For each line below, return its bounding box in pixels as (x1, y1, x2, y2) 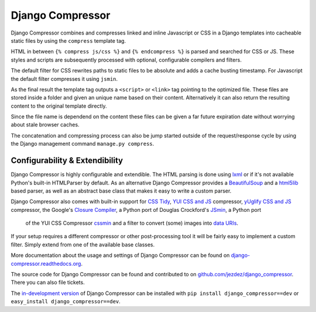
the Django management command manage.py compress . (11, 140, 154, 148)
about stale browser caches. (11, 121, 80, 128)
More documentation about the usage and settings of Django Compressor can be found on (11, 252, 230, 259)
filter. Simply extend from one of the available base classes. (11, 241, 155, 248)
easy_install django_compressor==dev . (11, 298, 121, 305)
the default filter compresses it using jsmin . (11, 75, 118, 82)
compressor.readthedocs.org (11, 260, 81, 267)
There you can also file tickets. (11, 279, 85, 286)
